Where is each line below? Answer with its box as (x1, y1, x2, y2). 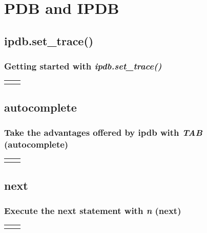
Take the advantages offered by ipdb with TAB (4, 126, 202, 139)
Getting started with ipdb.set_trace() (4, 60, 162, 73)
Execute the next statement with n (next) (4, 204, 181, 217)
